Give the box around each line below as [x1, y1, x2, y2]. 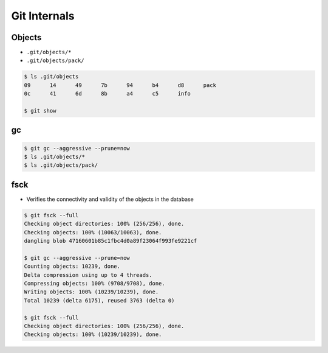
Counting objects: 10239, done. [24, 263, 121, 270]
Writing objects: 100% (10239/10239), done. [24, 288, 159, 295]
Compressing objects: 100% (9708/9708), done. [24, 280, 165, 287]
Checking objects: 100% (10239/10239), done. [24, 331, 162, 338]
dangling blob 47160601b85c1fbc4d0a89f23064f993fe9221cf [24, 237, 197, 245]
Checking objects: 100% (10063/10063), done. [24, 229, 162, 236]
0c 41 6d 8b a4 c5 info [24, 90, 191, 97]
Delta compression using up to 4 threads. [24, 271, 152, 278]
